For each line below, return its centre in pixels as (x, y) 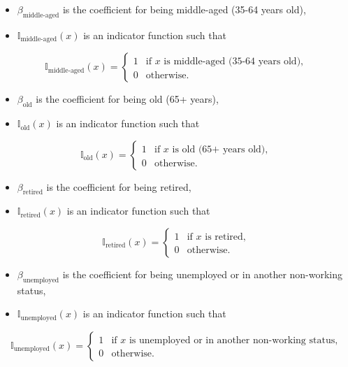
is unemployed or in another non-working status (232, 340)
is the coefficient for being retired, (119, 186)
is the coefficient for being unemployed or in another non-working (203, 274)
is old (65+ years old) (219, 149)
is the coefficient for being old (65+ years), (127, 99)
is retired (224, 237)
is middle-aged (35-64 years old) (232, 62)
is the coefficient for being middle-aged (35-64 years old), (184, 9)
